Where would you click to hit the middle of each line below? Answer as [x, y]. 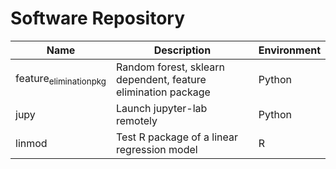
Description [182, 50]
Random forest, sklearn [171, 67]
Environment [289, 50]
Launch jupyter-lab [162, 108]
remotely [137, 120]
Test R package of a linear [177, 137]
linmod [31, 143]
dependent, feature [161, 79]
